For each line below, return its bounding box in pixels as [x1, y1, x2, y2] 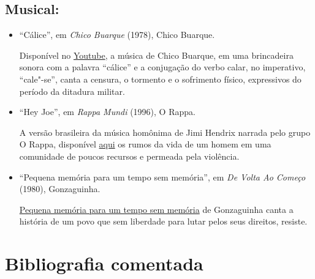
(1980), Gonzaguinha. [19, 182, 101, 195]
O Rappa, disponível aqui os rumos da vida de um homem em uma [19, 138, 271, 151]
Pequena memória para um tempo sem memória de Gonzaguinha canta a [19, 203, 294, 215]
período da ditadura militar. [19, 84, 125, 97]
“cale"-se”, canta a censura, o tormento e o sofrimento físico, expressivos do [19, 72, 302, 85]
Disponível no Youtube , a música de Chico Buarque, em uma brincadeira [19, 48, 294, 61]
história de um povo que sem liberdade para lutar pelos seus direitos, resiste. [19, 215, 308, 228]
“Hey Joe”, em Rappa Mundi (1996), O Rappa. [19, 105, 195, 118]
